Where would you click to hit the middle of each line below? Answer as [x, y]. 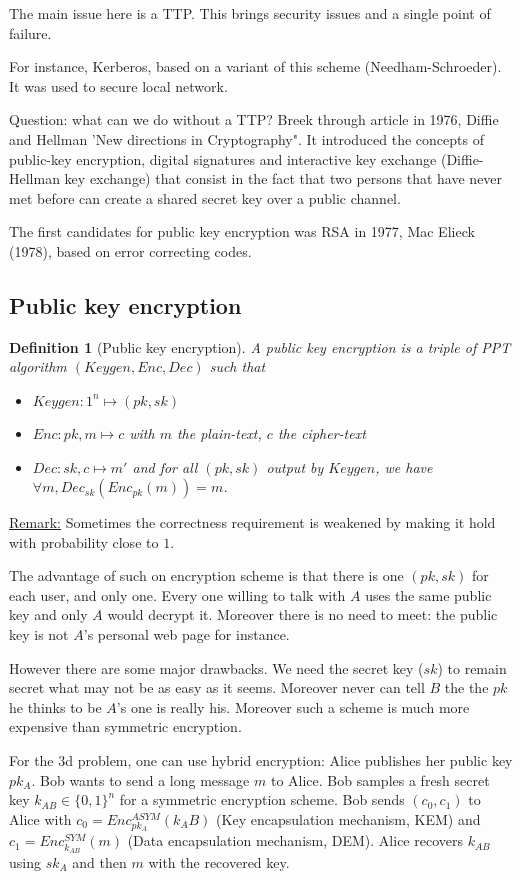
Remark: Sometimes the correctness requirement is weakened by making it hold [252, 522]
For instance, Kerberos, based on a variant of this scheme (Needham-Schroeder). [255, 66]
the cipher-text [321, 432]
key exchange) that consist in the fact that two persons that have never [283, 178]
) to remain [472, 667]
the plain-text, [219, 432]
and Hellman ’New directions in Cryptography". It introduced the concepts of [246, 138]
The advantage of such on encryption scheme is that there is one [206, 575]
